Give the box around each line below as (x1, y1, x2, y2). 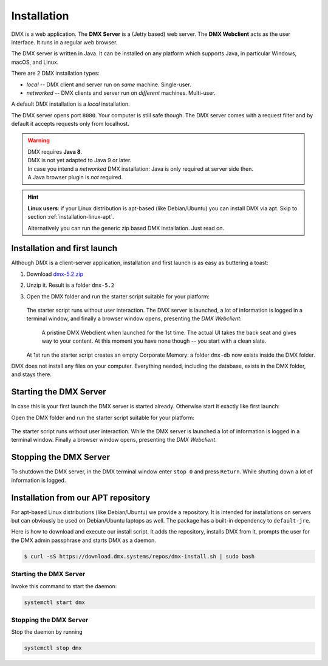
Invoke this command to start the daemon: (11, 582, 117, 589)
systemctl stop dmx (24, 645, 82, 651)
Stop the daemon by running (11, 628, 83, 636)
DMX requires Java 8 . (27, 148, 83, 155)
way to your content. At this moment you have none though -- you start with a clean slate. (41, 337, 267, 345)
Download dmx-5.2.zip (26, 270, 84, 278)
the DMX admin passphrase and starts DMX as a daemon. (11, 537, 156, 544)
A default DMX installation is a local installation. (11, 100, 130, 108)
